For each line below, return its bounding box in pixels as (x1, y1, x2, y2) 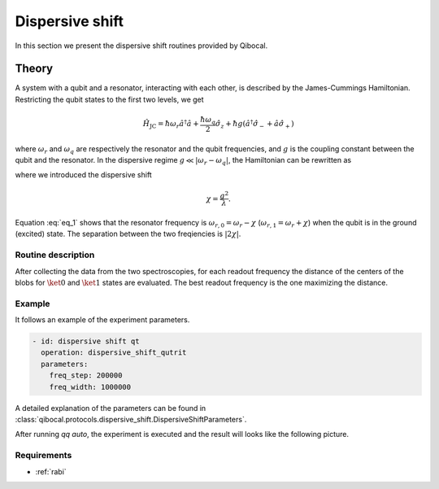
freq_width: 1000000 (49, 382, 132, 391)
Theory (15, 62, 54, 76)
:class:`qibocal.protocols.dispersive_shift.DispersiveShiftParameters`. (15, 414, 247, 424)
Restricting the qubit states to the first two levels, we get (15, 94, 204, 104)
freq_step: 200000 (49, 371, 123, 380)
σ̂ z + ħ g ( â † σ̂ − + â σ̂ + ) (215, 118, 294, 130)
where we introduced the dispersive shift (15, 170, 152, 180)
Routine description (15, 249, 95, 260)
